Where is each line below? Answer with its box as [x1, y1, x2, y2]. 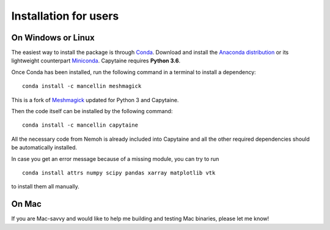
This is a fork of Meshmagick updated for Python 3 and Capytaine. [11, 96, 179, 103]
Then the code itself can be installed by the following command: [11, 108, 173, 115]
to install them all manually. [11, 183, 79, 190]
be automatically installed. [11, 144, 78, 151]
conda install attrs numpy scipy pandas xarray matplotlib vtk [22, 169, 216, 176]
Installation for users [11, 9, 119, 23]
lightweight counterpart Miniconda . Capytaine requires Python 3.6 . [11, 57, 181, 64]
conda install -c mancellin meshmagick [22, 83, 142, 90]
